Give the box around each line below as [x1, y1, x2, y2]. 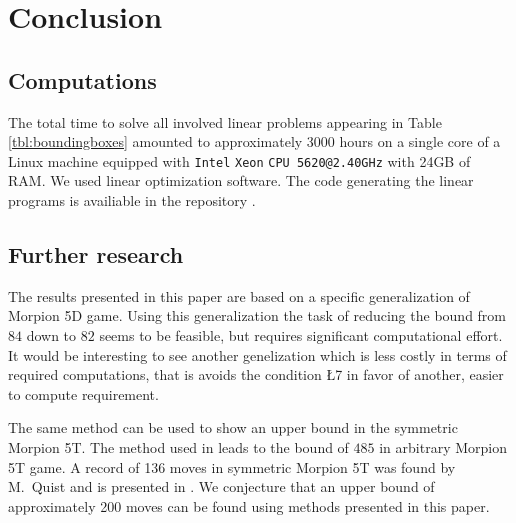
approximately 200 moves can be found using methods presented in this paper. [8, 495, 490, 516]
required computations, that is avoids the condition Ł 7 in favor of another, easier [8, 364, 504, 385]
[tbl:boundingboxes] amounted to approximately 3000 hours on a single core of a [8, 131, 501, 152]
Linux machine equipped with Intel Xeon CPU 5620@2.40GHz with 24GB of [8, 150, 471, 171]
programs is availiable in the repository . [8, 190, 256, 211]
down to [26, 325, 77, 345]
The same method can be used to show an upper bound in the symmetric [8, 417, 458, 438]
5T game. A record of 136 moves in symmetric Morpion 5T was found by [8, 456, 456, 477]
